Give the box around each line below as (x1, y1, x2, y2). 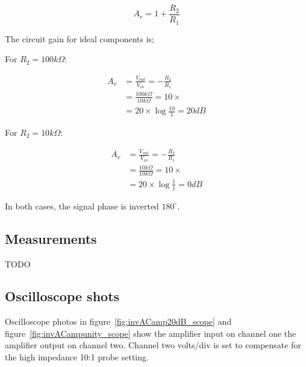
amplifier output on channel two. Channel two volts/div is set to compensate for (5, 339, 301, 351)
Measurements (5, 229, 97, 247)
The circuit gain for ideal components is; (5, 32, 154, 45)
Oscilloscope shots (5, 287, 120, 305)
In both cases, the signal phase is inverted (5, 199, 159, 212)
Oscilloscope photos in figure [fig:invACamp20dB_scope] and (5, 315, 232, 328)
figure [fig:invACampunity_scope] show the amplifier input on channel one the (5, 327, 296, 339)
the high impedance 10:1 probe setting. (5, 351, 149, 363)
